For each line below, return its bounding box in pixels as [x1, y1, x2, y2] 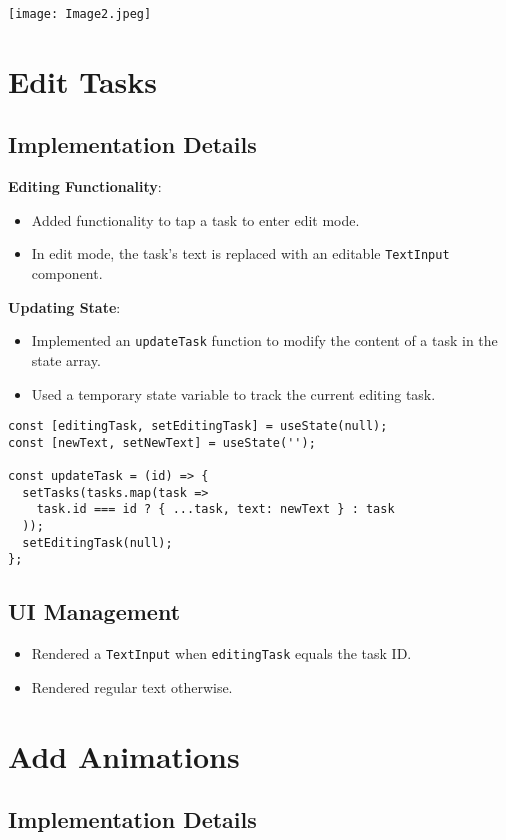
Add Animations [8, 735, 240, 776]
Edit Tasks [8, 60, 158, 101]
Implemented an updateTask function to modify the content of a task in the [31, 330, 498, 351]
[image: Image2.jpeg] [8, 7, 152, 21]
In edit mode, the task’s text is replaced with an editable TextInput [31, 243, 450, 264]
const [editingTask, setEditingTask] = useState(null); [8, 419, 388, 434]
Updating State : [8, 296, 121, 317]
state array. [31, 349, 101, 370]
